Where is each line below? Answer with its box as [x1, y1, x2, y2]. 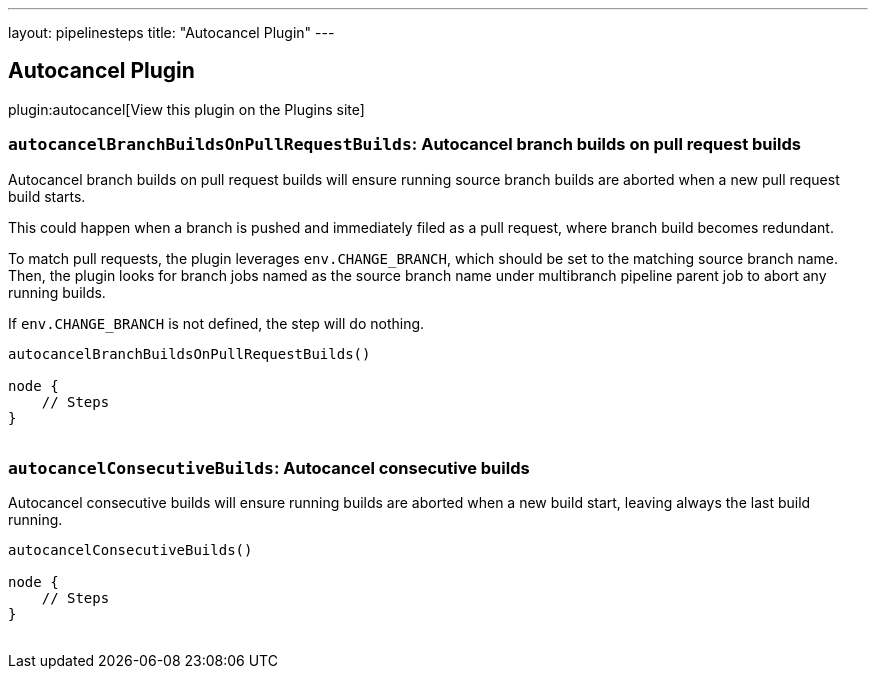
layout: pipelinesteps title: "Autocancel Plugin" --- [8, 24, 335, 41]
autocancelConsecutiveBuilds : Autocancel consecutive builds [8, 457, 530, 478]
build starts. [8, 187, 86, 205]
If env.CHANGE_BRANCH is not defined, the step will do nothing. [8, 314, 425, 332]
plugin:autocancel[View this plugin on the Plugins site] [8, 100, 365, 118]
